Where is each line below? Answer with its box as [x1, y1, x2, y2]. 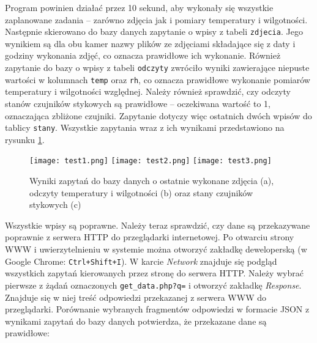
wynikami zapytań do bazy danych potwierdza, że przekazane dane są [5, 314, 267, 327]
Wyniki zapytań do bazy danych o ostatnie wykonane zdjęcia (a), [29, 174, 274, 187]
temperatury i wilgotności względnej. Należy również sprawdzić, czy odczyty [5, 85, 291, 98]
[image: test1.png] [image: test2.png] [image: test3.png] [29, 157, 272, 166]
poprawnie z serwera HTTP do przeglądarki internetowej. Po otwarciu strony [5, 231, 294, 243]
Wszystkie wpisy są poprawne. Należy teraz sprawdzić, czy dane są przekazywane [5, 218, 310, 231]
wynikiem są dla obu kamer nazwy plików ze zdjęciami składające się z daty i [5, 37, 296, 50]
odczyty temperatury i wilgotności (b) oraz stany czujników [29, 186, 253, 199]
